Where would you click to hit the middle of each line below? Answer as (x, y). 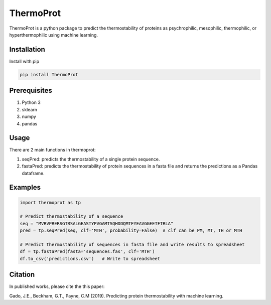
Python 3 (31, 102)
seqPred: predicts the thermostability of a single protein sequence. (91, 159)
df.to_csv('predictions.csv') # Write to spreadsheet (90, 259)
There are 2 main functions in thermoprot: (52, 150)
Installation (27, 49)
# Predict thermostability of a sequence (72, 216)
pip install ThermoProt (49, 74)
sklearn (30, 109)
